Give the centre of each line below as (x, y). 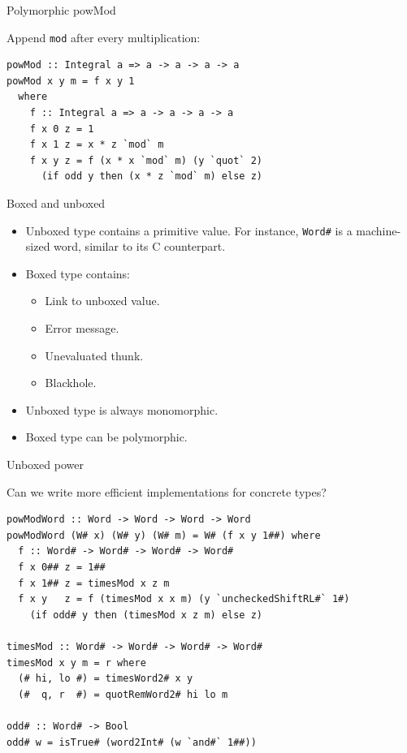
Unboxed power (45, 464)
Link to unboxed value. (102, 301)
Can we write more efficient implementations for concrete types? (167, 491)
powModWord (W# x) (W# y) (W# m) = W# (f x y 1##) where (164, 535)
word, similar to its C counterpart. (140, 246)
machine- (379, 230)
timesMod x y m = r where (76, 663)
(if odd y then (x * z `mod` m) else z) (152, 176)
